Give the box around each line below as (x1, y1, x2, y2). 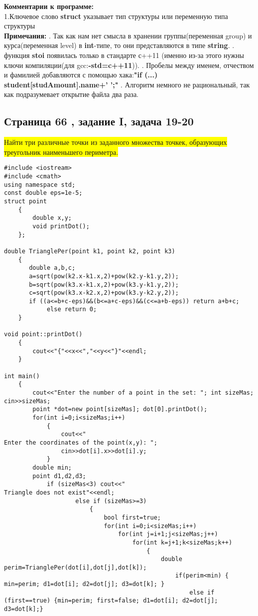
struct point (4, 197, 47, 205)
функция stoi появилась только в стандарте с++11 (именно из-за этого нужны (4, 49, 244, 60)
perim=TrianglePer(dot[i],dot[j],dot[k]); (4, 564, 147, 571)
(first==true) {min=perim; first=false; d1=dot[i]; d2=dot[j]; (4, 597, 218, 605)
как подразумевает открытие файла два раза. (4, 89, 138, 99)
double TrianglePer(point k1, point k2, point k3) (4, 247, 175, 255)
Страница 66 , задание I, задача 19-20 (4, 113, 194, 129)
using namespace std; (4, 181, 76, 188)
